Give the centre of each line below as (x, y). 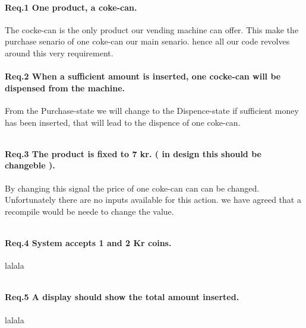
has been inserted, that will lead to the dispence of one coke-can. (123, 122)
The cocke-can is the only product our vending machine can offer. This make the (152, 29)
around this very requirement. (59, 52)
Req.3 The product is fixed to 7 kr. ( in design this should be (133, 153)
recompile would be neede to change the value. (89, 211)
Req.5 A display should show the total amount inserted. (122, 297)
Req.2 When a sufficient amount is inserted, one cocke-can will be (143, 76)
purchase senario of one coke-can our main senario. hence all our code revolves (147, 41)
